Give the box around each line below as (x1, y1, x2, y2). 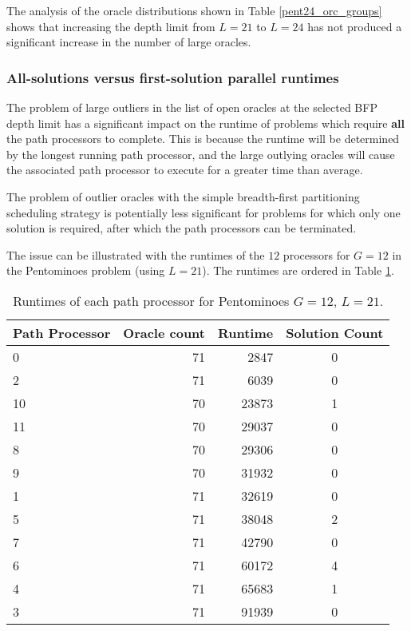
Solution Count (286, 323, 384, 342)
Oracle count (123, 323, 205, 342)
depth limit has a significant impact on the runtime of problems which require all (6, 114, 405, 131)
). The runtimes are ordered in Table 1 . (202, 262, 394, 279)
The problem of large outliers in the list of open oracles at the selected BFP (6, 99, 377, 115)
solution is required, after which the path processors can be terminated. (6, 220, 357, 236)
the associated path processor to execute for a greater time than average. (6, 161, 363, 178)
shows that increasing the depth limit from (6, 18, 215, 34)
